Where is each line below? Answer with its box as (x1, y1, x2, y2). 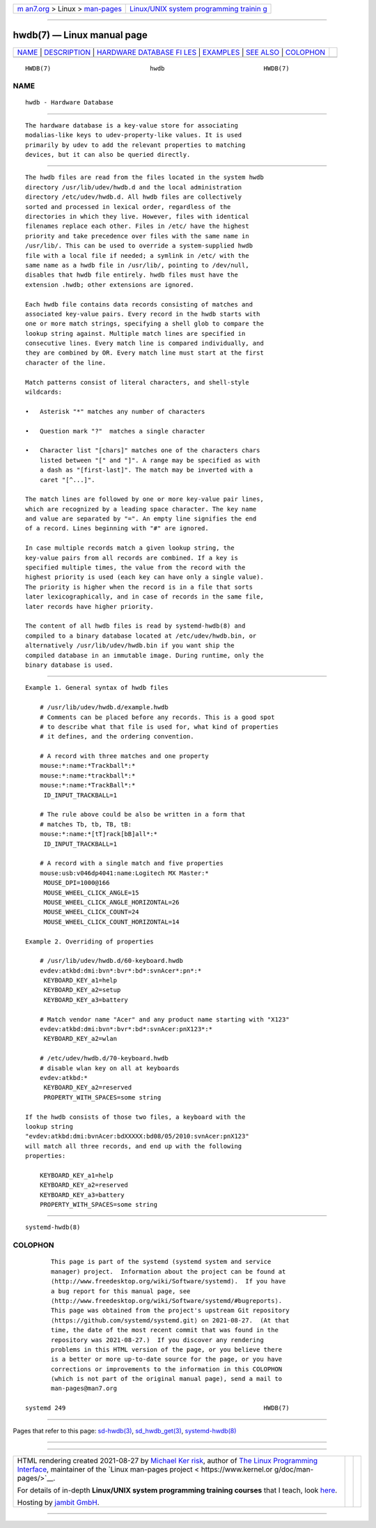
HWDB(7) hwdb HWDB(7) (25, 64, 290, 72)
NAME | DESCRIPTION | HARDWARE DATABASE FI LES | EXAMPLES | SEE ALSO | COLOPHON (17, 47, 326, 57)
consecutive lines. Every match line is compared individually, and (25, 339, 264, 348)
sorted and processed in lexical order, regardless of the (25, 203, 231, 210)
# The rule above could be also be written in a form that (39, 810, 246, 819)
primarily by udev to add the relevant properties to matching (25, 141, 246, 149)
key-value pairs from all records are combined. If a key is (25, 554, 238, 562)
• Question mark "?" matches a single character (25, 427, 205, 435)
